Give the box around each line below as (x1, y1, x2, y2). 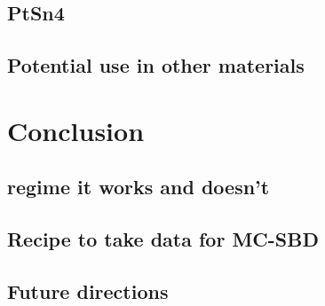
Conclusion (7, 112, 145, 148)
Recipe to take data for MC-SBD (7, 225, 319, 253)
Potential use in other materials (7, 51, 305, 79)
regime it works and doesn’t (7, 173, 270, 200)
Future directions (7, 277, 169, 304)
